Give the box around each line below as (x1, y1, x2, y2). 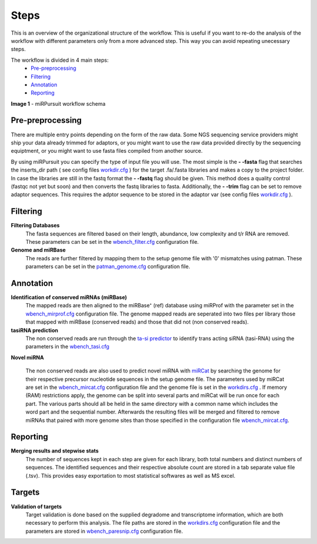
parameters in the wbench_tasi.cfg (25, 343, 110, 350)
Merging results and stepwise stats (11, 447, 99, 455)
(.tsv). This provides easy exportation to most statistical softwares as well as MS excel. (25, 472, 236, 479)
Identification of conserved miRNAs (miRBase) (11, 294, 127, 301)
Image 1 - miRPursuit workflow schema (11, 100, 106, 107)
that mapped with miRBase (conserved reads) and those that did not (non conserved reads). (25, 318, 249, 325)
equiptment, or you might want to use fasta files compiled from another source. (11, 147, 203, 155)
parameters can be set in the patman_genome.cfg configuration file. (25, 263, 190, 270)
